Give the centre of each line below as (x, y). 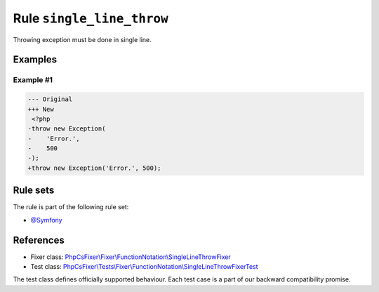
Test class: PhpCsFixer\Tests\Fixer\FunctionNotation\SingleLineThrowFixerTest (145, 267)
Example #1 (33, 80)
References (39, 240)
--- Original (50, 99)
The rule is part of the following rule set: (71, 207)
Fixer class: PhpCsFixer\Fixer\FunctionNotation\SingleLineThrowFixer (131, 257)
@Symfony (46, 220)
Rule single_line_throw (91, 18)
